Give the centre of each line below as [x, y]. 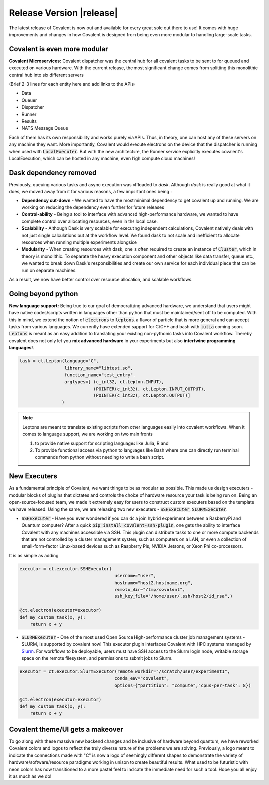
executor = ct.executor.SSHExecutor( [66, 568]
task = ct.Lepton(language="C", [59, 361]
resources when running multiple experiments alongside [79, 242]
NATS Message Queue [45, 128]
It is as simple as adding [34, 555]
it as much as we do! [30, 776]
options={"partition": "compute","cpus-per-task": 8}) [183, 685]
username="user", [135, 576]
